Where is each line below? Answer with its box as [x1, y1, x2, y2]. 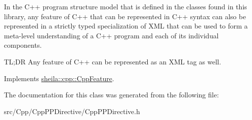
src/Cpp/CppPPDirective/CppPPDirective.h [4, 106, 140, 116]
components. [4, 40, 42, 50]
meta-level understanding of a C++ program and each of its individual [4, 30, 219, 40]
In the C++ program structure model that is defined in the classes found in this [4, 1, 247, 11]
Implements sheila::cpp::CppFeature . [4, 73, 114, 83]
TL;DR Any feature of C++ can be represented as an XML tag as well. [4, 56, 221, 66]
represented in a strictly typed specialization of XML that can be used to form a [4, 21, 248, 31]
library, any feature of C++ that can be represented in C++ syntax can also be [4, 11, 246, 21]
